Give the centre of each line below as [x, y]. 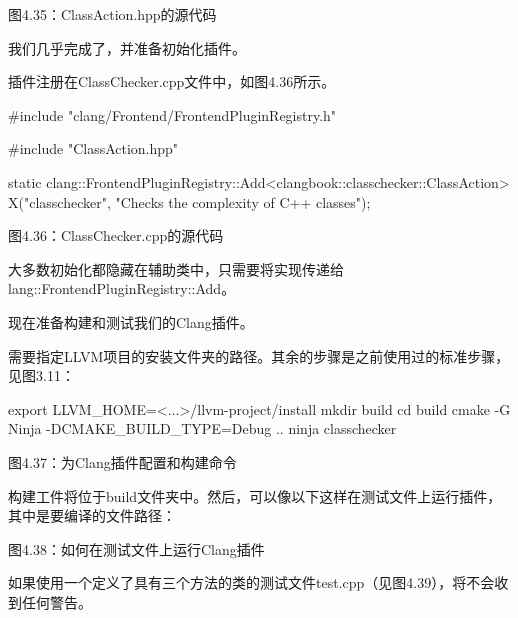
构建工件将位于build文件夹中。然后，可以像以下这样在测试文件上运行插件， [255, 495]
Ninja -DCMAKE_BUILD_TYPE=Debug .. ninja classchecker [202, 428]
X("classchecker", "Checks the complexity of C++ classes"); [189, 201]
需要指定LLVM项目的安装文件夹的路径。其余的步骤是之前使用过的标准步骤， [259, 355]
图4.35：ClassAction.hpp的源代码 [112, 14]
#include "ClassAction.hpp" [93, 148]
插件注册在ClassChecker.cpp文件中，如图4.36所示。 [172, 81]
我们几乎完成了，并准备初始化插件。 [127, 47]
